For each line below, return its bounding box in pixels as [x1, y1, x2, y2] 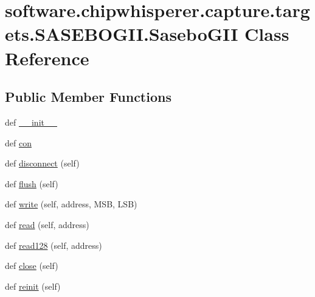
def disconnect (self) [5, 157, 80, 170]
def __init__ [5, 115, 57, 128]
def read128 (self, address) [5, 238, 102, 251]
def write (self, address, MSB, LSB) [5, 198, 137, 210]
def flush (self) [5, 177, 58, 190]
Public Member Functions [5, 87, 171, 106]
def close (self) [5, 259, 58, 272]
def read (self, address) [5, 218, 89, 231]
